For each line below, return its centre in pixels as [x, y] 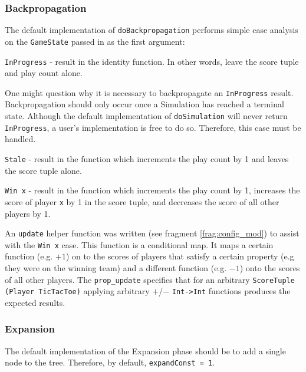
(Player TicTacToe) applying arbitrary [77, 291]
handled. [20, 139]
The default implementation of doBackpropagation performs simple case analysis [152, 30]
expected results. [35, 302]
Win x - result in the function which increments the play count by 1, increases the [152, 190]
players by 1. [28, 213]
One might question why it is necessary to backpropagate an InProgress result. [149, 92]
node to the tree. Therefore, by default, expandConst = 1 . [110, 362]
